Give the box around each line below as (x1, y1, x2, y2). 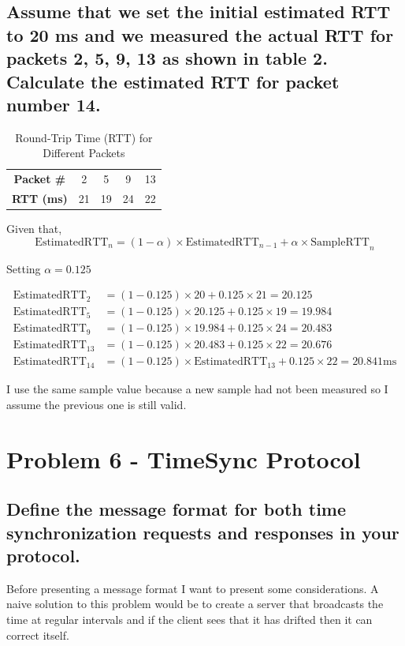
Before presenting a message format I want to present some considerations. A (6, 580, 379, 596)
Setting (6, 260, 41, 276)
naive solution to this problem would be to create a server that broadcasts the (6, 595, 384, 612)
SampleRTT (310, 236, 370, 248)
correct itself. (6, 626, 69, 643)
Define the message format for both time (6, 497, 347, 521)
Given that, (6, 220, 62, 237)
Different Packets (43, 145, 125, 161)
